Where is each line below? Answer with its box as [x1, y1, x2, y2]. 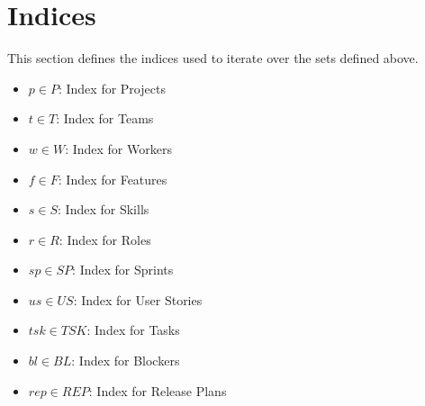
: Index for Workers [65, 139, 172, 158]
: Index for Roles [59, 230, 151, 248]
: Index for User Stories [73, 290, 203, 309]
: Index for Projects [58, 78, 166, 97]
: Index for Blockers [71, 351, 180, 370]
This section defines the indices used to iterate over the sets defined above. [7, 49, 419, 68]
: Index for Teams [56, 109, 154, 128]
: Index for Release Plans [88, 381, 227, 400]
